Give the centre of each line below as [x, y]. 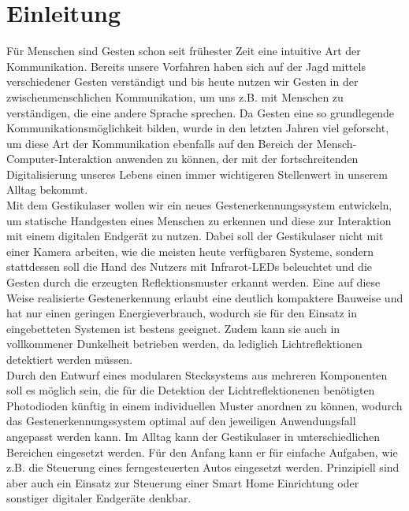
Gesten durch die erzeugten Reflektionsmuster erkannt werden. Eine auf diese [193, 282]
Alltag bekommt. [47, 189]
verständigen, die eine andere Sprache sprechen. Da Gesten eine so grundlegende [200, 112]
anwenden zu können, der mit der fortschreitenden [237, 159]
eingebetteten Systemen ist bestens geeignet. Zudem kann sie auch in [173, 328]
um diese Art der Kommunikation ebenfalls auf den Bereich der [160, 143]
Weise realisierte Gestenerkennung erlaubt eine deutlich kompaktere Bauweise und [205, 297]
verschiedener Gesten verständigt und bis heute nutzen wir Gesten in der [182, 81]
